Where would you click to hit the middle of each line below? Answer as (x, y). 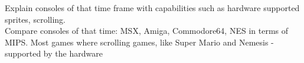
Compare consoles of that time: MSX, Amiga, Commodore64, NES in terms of (147, 31)
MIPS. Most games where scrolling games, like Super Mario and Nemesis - (139, 42)
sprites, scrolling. (35, 19)
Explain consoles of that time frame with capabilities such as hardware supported (152, 8)
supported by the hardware (54, 53)
